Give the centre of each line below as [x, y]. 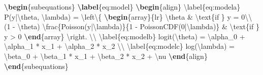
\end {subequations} [36, 66]
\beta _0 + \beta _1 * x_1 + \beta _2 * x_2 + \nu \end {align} [106, 56]
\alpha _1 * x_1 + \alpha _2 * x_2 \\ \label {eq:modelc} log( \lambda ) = [119, 46]
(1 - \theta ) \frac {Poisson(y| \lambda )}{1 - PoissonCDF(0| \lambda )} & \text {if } [132, 26]
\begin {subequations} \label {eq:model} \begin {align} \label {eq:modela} [122, 7]
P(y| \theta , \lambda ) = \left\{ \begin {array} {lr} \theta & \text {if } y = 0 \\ [128, 16]
